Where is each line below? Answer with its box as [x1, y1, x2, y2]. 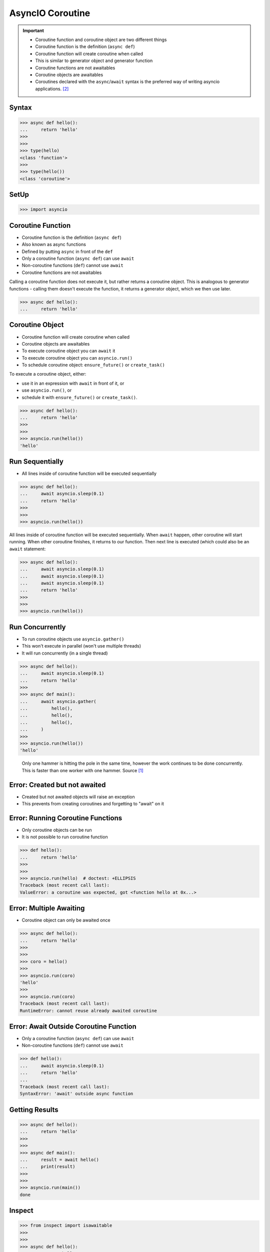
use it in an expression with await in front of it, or [21, 380, 124, 386]
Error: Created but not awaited [9, 780, 106, 789]
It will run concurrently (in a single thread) [21, 650, 108, 656]
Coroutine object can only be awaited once [21, 917, 111, 923]
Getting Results [9, 1105, 58, 1114]
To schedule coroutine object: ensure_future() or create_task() [21, 362, 165, 368]
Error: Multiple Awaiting [9, 904, 85, 912]
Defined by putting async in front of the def [21, 248, 113, 254]
